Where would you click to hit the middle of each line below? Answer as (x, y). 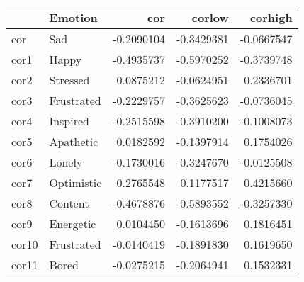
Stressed (69, 80)
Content (69, 203)
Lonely (66, 162)
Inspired (69, 121)
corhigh (271, 17)
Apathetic (74, 141)
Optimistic (75, 182)
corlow (210, 17)
